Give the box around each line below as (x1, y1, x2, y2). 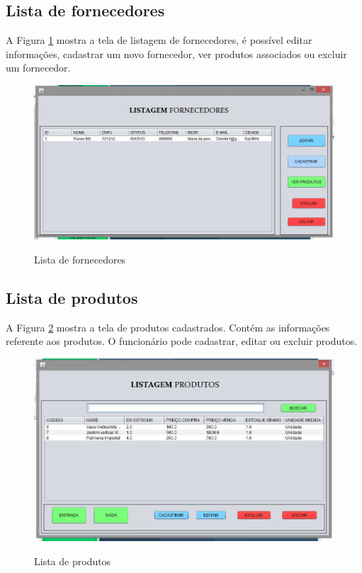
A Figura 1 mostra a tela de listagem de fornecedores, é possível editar (6, 33, 312, 47)
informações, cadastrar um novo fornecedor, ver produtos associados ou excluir (6, 46, 347, 61)
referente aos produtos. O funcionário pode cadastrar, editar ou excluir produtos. (6, 334, 358, 348)
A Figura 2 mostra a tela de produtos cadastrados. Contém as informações (6, 319, 330, 334)
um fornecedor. (6, 60, 71, 75)
